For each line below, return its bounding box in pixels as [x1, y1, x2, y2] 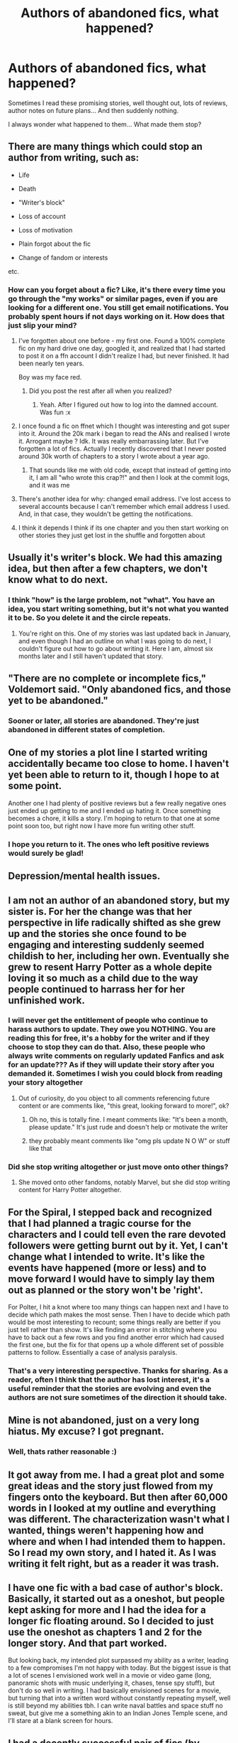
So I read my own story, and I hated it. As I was [8, 1546, 217, 1558]
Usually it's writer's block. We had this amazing [8, 552, 222, 564]
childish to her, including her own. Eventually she [8, 950, 229, 962]
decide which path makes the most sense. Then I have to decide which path [8, 1310, 230, 1319]
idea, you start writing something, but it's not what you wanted [8, 604, 229, 614]
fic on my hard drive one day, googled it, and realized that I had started [18, 344, 226, 353]
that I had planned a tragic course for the [8, 1217, 192, 1229]
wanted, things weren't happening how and [8, 1524, 204, 1536]
